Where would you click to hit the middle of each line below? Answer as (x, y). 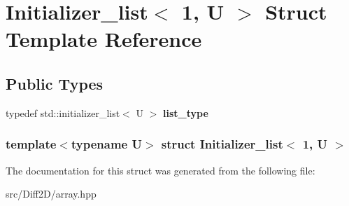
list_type (185, 112)
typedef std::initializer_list (63, 112)
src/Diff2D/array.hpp (51, 194)
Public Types (55, 83)
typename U (106, 144)
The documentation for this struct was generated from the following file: (161, 170)
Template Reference (104, 39)
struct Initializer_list (222, 144)
